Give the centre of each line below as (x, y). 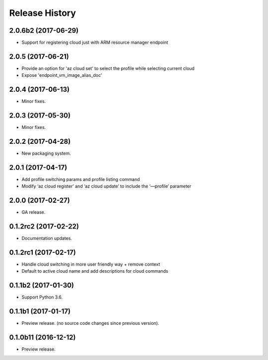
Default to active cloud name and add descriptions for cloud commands (95, 271)
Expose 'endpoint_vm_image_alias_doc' (62, 75)
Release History (43, 13)
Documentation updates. (47, 239)
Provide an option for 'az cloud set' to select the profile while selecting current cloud (108, 68)
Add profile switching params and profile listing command (81, 179)
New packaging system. (46, 153)
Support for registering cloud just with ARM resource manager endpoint (95, 43)
